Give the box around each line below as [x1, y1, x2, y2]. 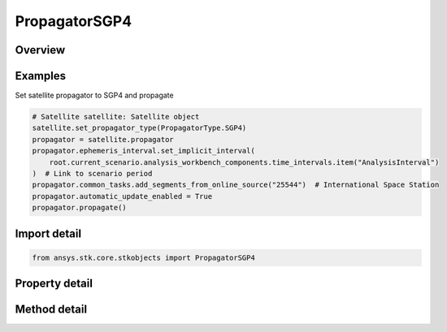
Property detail [15, 277, 93, 291]
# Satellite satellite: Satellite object [32, 112, 200, 122]
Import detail [15, 226, 81, 240]
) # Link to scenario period [32, 169, 153, 179]
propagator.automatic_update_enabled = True [32, 192, 213, 200]
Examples [15, 69, 67, 83]
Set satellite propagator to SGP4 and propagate [15, 90, 174, 101]
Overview [15, 43, 66, 57]
